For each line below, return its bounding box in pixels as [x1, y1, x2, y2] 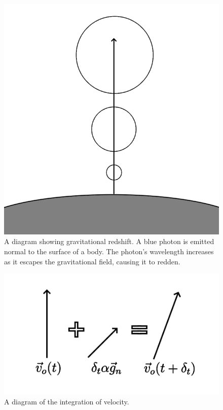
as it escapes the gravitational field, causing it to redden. [4, 256, 180, 266]
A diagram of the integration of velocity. [4, 396, 129, 406]
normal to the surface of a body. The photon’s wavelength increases [4, 246, 214, 257]
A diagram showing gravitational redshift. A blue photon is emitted [4, 236, 214, 247]
